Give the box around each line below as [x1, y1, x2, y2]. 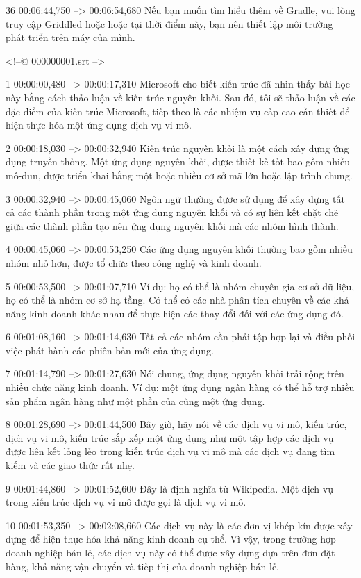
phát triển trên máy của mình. [6, 30, 135, 44]
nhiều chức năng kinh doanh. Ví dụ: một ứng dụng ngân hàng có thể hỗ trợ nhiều [6, 380, 355, 395]
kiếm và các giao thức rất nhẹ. [6, 458, 135, 472]
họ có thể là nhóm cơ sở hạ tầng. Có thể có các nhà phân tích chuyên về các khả [6, 292, 349, 307]
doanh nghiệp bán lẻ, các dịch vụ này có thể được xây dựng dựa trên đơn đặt [6, 545, 335, 559]
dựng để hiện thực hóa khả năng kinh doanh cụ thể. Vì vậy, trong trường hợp [6, 531, 336, 546]
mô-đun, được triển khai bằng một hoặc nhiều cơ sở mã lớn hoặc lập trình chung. [6, 167, 353, 182]
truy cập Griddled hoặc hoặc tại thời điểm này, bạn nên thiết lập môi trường [6, 16, 333, 31]
